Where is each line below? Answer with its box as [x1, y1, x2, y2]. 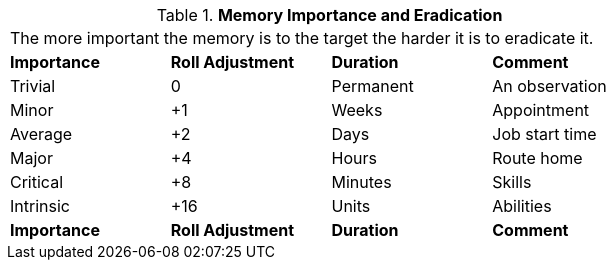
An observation [492, 76, 607, 96]
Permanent [331, 76, 414, 96]
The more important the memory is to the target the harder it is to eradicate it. [10, 28, 594, 48]
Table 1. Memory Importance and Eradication [156, 5, 503, 25]
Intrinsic [10, 196, 70, 216]
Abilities [492, 196, 552, 216]
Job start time [492, 124, 597, 144]
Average [10, 124, 73, 144]
